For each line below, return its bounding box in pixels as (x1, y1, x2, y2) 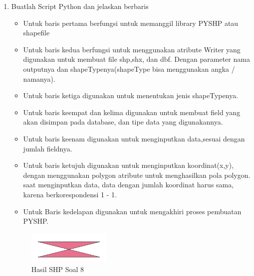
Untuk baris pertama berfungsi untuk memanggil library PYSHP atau (23, 17, 239, 28)
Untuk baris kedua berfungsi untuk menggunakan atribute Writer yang (23, 44, 241, 54)
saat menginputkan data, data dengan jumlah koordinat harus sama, (23, 179, 234, 190)
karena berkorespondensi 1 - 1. (23, 189, 117, 199)
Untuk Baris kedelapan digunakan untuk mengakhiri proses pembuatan (23, 206, 242, 216)
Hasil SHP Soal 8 (31, 264, 84, 274)
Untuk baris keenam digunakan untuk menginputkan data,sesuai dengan (23, 133, 245, 143)
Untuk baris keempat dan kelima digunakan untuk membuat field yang (23, 107, 241, 117)
